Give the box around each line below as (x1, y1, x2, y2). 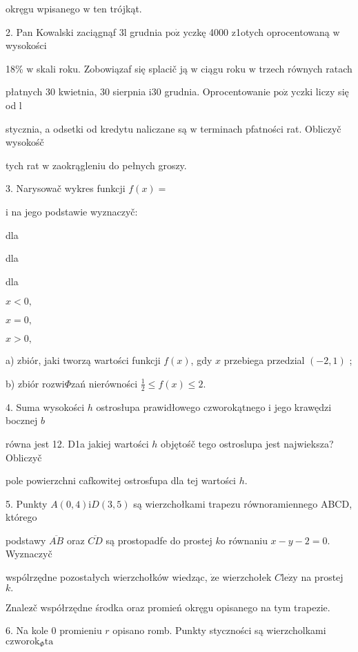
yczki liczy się (291, 84, 349, 99)
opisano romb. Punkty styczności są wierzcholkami (112, 623, 326, 637)
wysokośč (6, 135, 44, 149)
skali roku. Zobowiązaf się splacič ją (37, 61, 188, 75)
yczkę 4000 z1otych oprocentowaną (183, 24, 330, 39)
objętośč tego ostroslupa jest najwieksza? (161, 436, 334, 450)
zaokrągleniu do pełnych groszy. (52, 157, 187, 172)
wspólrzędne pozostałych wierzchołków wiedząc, (6, 570, 208, 584)
